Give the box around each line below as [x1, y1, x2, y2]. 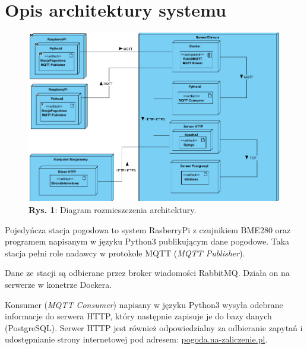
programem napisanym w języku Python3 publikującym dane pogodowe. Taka [5, 235, 290, 248]
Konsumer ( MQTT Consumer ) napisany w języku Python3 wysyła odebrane [5, 298, 283, 310]
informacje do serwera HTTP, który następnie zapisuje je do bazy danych [5, 310, 272, 322]
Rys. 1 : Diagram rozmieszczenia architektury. [29, 203, 197, 215]
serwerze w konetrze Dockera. [5, 278, 112, 290]
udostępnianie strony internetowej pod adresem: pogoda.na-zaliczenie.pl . [5, 333, 268, 345]
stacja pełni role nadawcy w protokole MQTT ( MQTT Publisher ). [5, 246, 245, 259]
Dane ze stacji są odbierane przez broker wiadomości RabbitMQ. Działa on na [5, 266, 290, 279]
